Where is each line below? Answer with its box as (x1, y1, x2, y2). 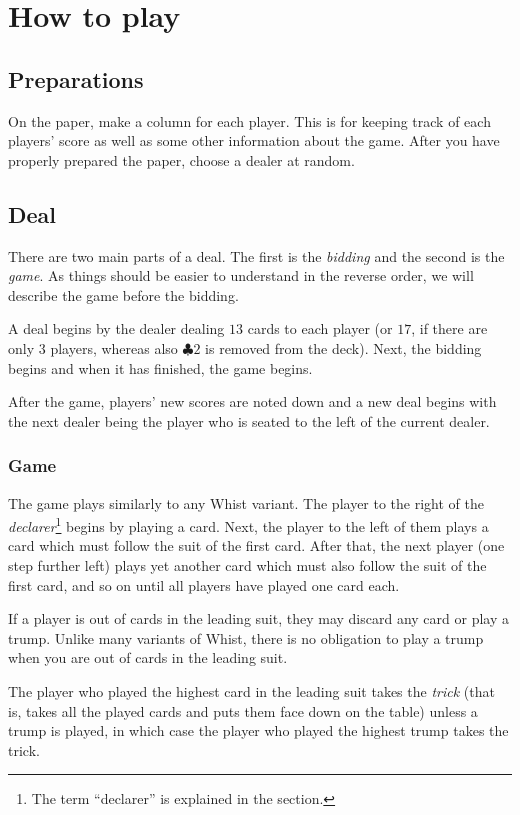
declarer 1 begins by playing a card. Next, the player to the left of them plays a (8, 513, 489, 536)
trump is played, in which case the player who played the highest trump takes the (8, 720, 509, 741)
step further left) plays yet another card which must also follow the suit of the (8, 554, 487, 575)
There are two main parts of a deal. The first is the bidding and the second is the (8, 245, 505, 266)
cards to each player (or (247, 318, 393, 339)
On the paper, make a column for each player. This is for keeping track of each (8, 110, 491, 131)
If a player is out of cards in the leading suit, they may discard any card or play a (8, 608, 510, 629)
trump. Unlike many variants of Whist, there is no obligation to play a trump (8, 627, 484, 648)
